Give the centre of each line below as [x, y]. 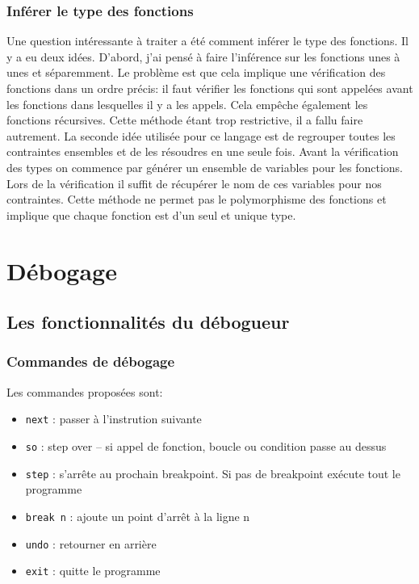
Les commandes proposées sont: [85, 391]
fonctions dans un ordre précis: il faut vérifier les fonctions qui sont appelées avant [210, 88]
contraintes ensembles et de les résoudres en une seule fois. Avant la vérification [203, 151]
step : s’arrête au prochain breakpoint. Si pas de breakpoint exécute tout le [213, 473]
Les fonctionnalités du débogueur [148, 322]
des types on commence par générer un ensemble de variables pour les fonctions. [205, 167]
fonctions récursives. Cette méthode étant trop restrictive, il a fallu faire [185, 120]
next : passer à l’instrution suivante [113, 419]
